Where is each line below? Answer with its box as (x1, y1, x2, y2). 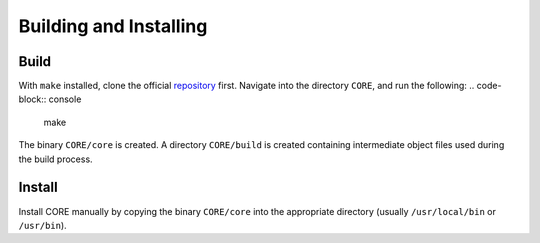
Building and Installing (18, 15, 208, 37)
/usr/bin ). (18, 219, 67, 231)
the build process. (18, 153, 94, 165)
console (48, 93, 82, 105)
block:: (18, 93, 47, 105)
